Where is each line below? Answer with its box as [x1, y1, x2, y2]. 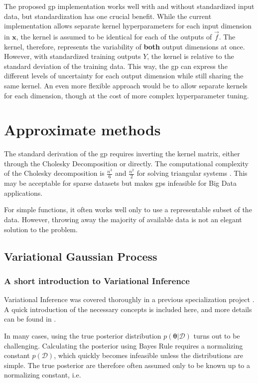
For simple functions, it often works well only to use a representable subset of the [4, 204, 252, 215]
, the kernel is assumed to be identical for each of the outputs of [16, 31, 212, 41]
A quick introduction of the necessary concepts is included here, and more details [4, 304, 252, 314]
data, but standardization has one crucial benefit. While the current [4, 10, 212, 21]
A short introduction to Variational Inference [4, 274, 190, 287]
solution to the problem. [4, 224, 78, 234]
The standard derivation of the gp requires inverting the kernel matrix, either [4, 148, 240, 159]
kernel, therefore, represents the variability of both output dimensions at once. [4, 41, 245, 51]
